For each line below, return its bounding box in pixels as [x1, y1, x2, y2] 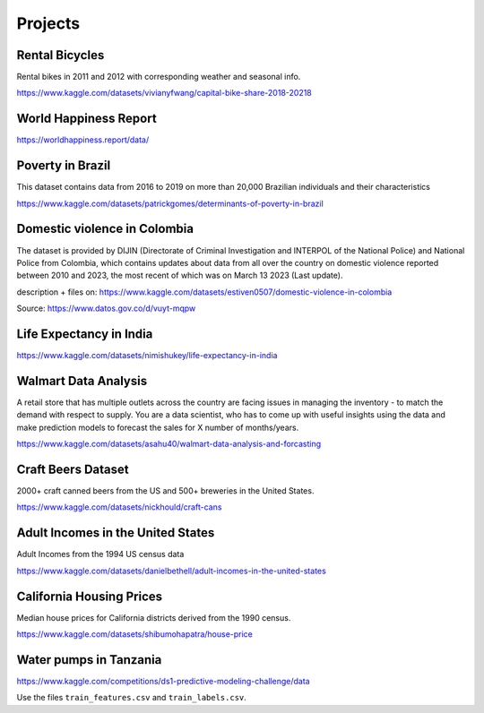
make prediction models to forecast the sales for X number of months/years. [16, 422, 299, 433]
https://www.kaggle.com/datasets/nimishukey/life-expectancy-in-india [16, 350, 278, 361]
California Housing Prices [16, 588, 163, 604]
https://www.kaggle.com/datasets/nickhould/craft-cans [16, 502, 222, 512]
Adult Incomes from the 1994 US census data [16, 549, 185, 560]
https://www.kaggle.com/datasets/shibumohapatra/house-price [16, 629, 253, 640]
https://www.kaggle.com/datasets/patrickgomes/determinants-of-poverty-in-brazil [16, 198, 324, 209]
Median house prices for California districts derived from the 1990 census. [16, 612, 291, 623]
